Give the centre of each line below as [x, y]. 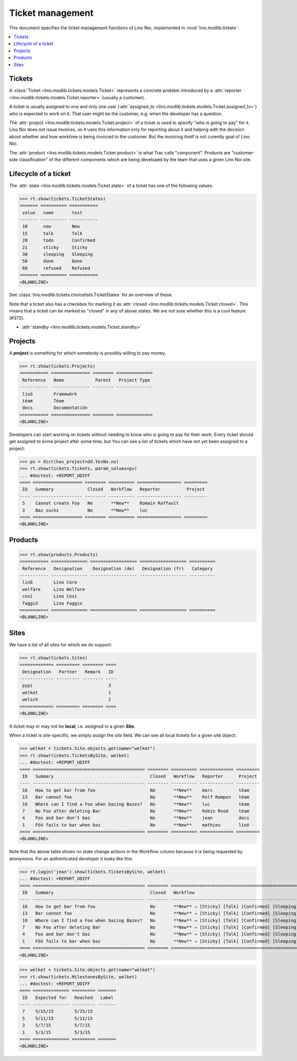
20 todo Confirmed [59, 240]
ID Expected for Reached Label [68, 998]
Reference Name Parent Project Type [86, 380]
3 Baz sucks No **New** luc [85, 510]
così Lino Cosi [50, 596]
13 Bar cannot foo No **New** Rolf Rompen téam [136, 797]
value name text [52, 213]
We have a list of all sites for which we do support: [61, 644]
